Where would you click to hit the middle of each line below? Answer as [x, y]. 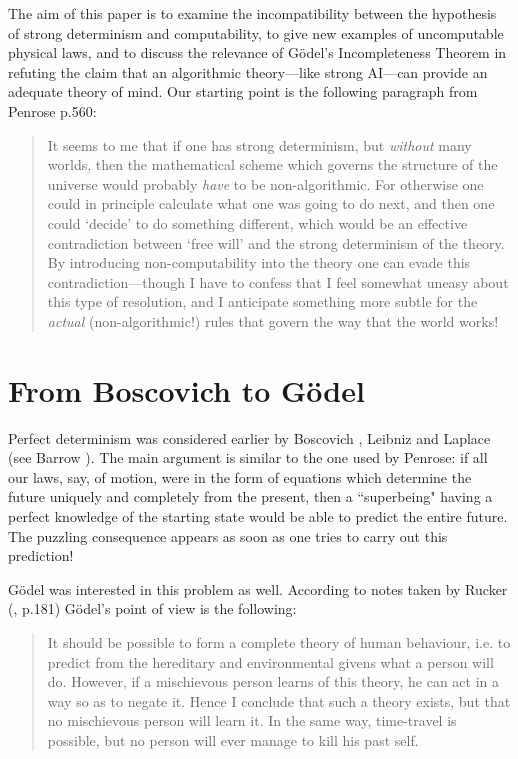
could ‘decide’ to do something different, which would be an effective [257, 222]
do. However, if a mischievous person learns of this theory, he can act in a [273, 681]
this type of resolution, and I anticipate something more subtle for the [262, 301]
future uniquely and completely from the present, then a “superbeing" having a [250, 496]
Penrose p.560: [52, 110]
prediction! [41, 555]
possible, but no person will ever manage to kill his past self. [233, 739]
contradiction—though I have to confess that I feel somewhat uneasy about [278, 281]
